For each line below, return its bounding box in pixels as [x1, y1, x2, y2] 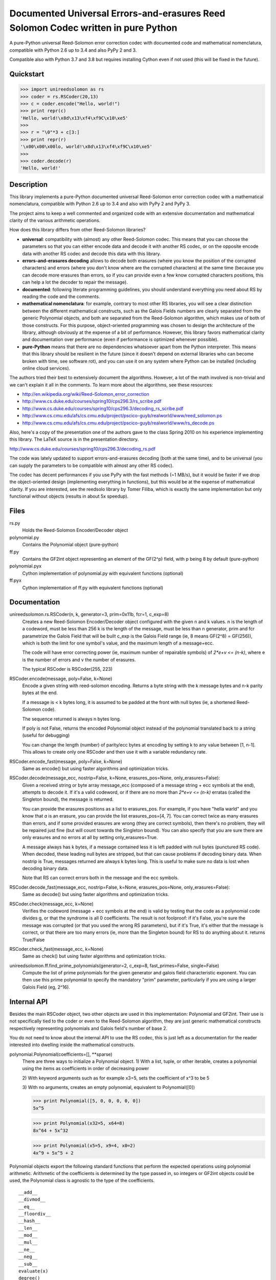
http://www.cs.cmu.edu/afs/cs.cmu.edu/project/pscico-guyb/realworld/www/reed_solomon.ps [22, 413, 222, 419]
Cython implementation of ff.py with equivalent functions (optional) [22, 584, 164, 591]
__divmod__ [18, 1197, 46, 1203]
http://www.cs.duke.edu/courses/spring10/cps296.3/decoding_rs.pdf [9, 445, 156, 452]
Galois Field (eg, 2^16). [22, 984, 70, 990]
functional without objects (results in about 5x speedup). [9, 493, 129, 499]
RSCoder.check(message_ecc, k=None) [9, 901, 94, 907]
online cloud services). [22, 365, 71, 371]
